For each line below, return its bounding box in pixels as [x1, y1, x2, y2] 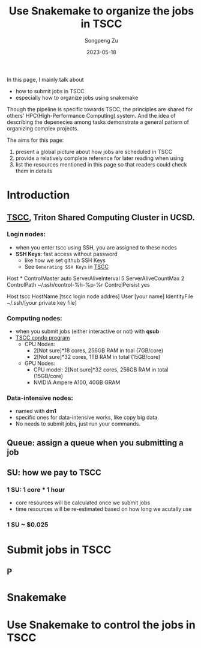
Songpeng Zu [84, 37, 119, 44]
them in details [15, 167, 53, 174]
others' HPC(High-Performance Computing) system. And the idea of [7, 112, 176, 119]
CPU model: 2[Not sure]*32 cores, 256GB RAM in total [33, 366, 169, 373]
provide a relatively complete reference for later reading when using [15, 154, 184, 162]
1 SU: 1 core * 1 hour [7, 486, 65, 494]
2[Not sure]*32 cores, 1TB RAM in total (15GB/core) [33, 353, 161, 361]
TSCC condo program [15, 334, 70, 341]
